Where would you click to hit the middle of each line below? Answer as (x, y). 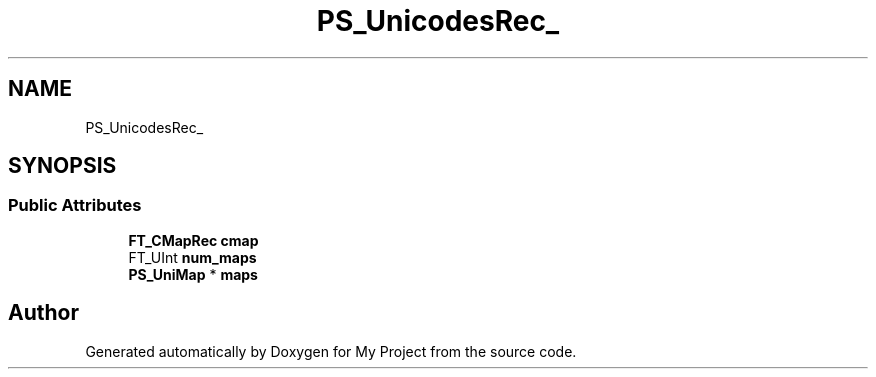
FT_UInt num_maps (192, 257)
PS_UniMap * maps (193, 274)
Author (43, 313)
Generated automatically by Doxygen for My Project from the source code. (331, 351)
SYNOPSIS (62, 166)
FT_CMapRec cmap (193, 240)
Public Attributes (75, 205)
